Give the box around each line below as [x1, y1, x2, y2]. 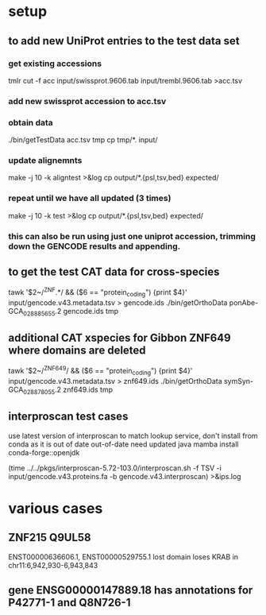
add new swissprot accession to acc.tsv [8, 95, 167, 106]
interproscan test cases [8, 410, 129, 424]
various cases [8, 499, 103, 517]
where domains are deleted [8, 344, 146, 358]
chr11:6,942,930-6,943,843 [8, 560, 98, 570]
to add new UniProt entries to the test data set [8, 34, 240, 48]
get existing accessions [8, 58, 102, 69]
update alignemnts [8, 155, 83, 166]
